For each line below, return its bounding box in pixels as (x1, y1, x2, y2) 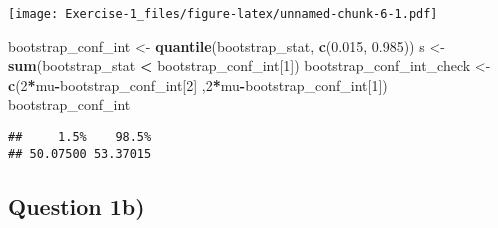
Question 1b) (8, 190, 145, 221)
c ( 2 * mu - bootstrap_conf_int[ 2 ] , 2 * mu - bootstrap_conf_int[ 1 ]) (8, 74, 388, 95)
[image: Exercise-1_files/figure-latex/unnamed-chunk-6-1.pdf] (8, 7, 438, 21)
